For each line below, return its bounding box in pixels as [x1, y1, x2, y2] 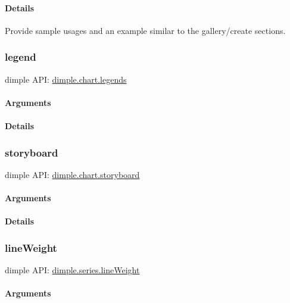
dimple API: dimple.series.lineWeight [5, 263, 140, 276]
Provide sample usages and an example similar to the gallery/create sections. [5, 24, 286, 36]
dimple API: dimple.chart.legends [5, 73, 127, 85]
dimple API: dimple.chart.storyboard [5, 168, 140, 180]
